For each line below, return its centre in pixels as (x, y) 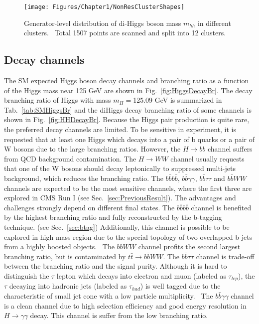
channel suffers (230, 149)
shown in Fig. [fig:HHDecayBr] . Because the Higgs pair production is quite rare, (127, 119)
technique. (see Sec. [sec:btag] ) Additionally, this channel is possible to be (117, 227)
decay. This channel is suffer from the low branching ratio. (119, 315)
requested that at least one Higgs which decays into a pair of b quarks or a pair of (129, 139)
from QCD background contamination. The (70, 158)
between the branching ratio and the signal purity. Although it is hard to (116, 266)
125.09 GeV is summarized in (178, 100)
